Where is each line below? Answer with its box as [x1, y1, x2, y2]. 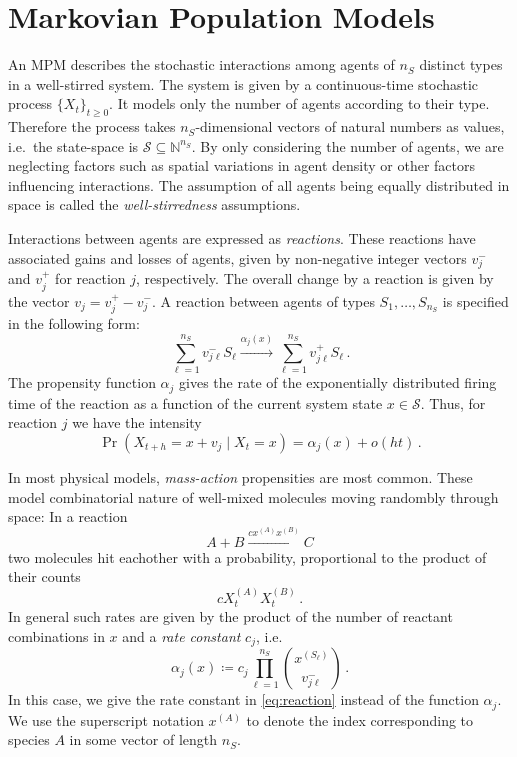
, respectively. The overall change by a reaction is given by [136, 268, 494, 289]
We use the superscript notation [8, 709, 204, 730]
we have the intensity [72, 412, 202, 433]
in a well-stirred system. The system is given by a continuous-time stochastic [8, 73, 479, 94]
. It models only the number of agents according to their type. [109, 93, 490, 114]
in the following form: [8, 312, 140, 333]
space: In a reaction [8, 506, 128, 527]
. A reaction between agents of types [151, 290, 375, 311]
